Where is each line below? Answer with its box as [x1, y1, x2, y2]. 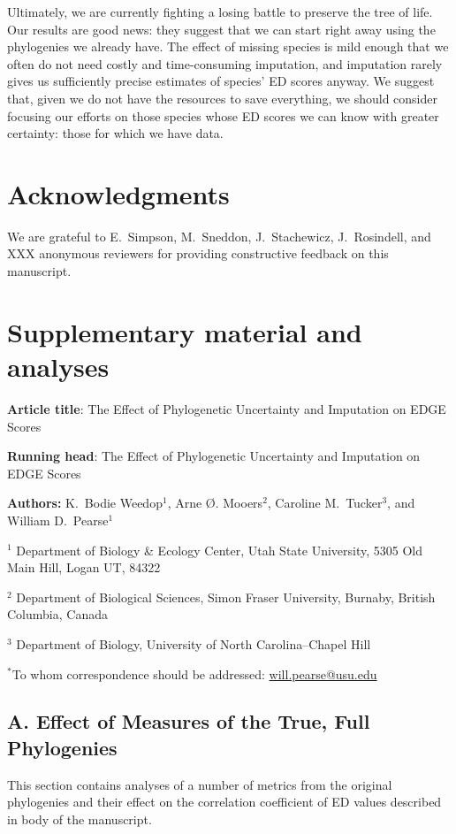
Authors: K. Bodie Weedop [7, 494, 163, 512]
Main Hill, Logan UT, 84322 [7, 558, 161, 577]
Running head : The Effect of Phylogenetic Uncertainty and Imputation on [7, 447, 421, 465]
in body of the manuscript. [7, 809, 152, 828]
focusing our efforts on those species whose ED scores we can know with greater [7, 106, 439, 125]
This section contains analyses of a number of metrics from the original [7, 775, 392, 793]
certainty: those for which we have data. [7, 124, 224, 142]
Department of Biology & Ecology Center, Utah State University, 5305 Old [16, 540, 423, 559]
